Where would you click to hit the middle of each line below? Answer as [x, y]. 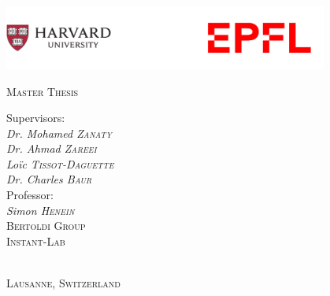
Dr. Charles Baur [49, 179]
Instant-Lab [36, 240]
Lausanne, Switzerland [63, 283]
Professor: [30, 195]
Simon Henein [41, 210]
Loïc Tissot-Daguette [60, 163]
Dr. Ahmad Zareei [52, 148]
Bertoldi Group [46, 226]
